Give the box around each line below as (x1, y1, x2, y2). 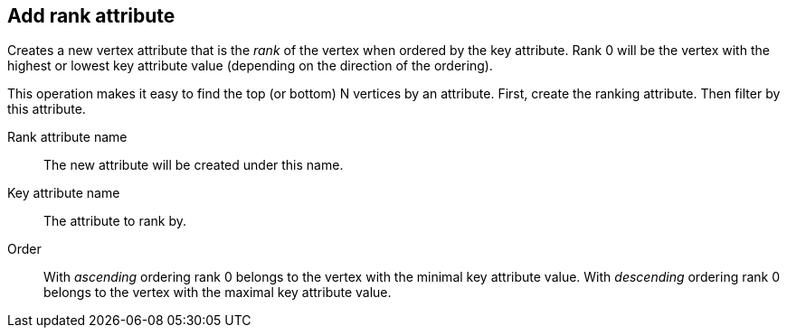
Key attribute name (7, 185, 120, 201)
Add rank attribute (7, 5, 175, 27)
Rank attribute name (7, 129, 128, 145)
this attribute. (7, 101, 86, 117)
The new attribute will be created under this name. (43, 157, 344, 173)
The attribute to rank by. (43, 213, 187, 229)
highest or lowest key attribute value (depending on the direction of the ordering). (7, 58, 493, 74)
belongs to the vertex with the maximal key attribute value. (43, 284, 392, 301)
